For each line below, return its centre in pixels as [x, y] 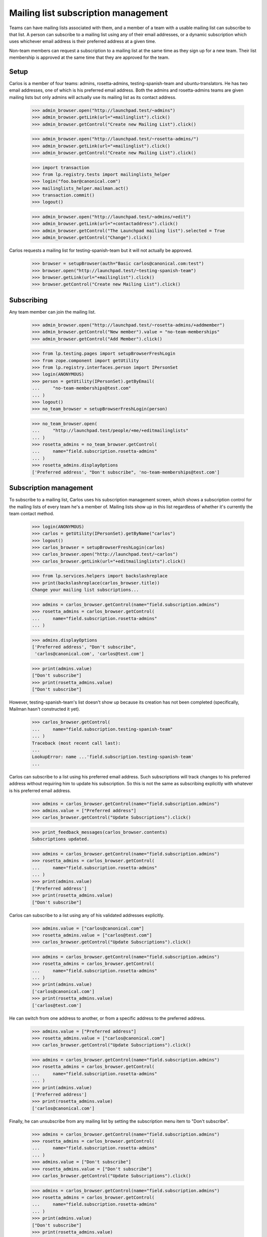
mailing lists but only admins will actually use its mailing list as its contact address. [93, 97]
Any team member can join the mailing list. [52, 312]
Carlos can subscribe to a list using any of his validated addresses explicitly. [87, 915]
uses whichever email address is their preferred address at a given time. [83, 42]
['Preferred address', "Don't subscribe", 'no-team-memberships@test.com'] [126, 472]
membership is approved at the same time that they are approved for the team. [89, 57]
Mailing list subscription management [89, 13]
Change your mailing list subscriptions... [86, 590]
